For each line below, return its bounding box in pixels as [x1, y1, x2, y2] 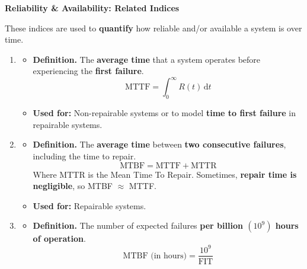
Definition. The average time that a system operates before [33, 53, 261, 65]
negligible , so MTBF [33, 180, 113, 192]
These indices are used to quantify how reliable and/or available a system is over [5, 21, 302, 34]
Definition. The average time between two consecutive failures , [33, 138, 286, 150]
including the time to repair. [33, 150, 136, 162]
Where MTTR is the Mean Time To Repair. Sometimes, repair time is [33, 168, 297, 180]
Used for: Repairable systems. [33, 199, 146, 212]
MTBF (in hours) [123, 251, 187, 260]
